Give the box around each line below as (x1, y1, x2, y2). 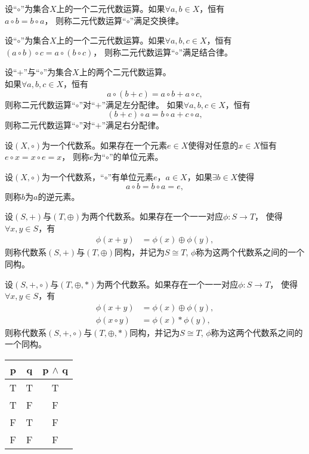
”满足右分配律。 (101, 119, 165, 131)
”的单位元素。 (109, 150, 163, 163)
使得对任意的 (188, 138, 239, 151)
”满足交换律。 (129, 14, 184, 26)
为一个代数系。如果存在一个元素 (42, 138, 168, 151)
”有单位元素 (107, 170, 154, 183)
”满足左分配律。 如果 (101, 98, 184, 110)
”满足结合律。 (178, 45, 233, 58)
